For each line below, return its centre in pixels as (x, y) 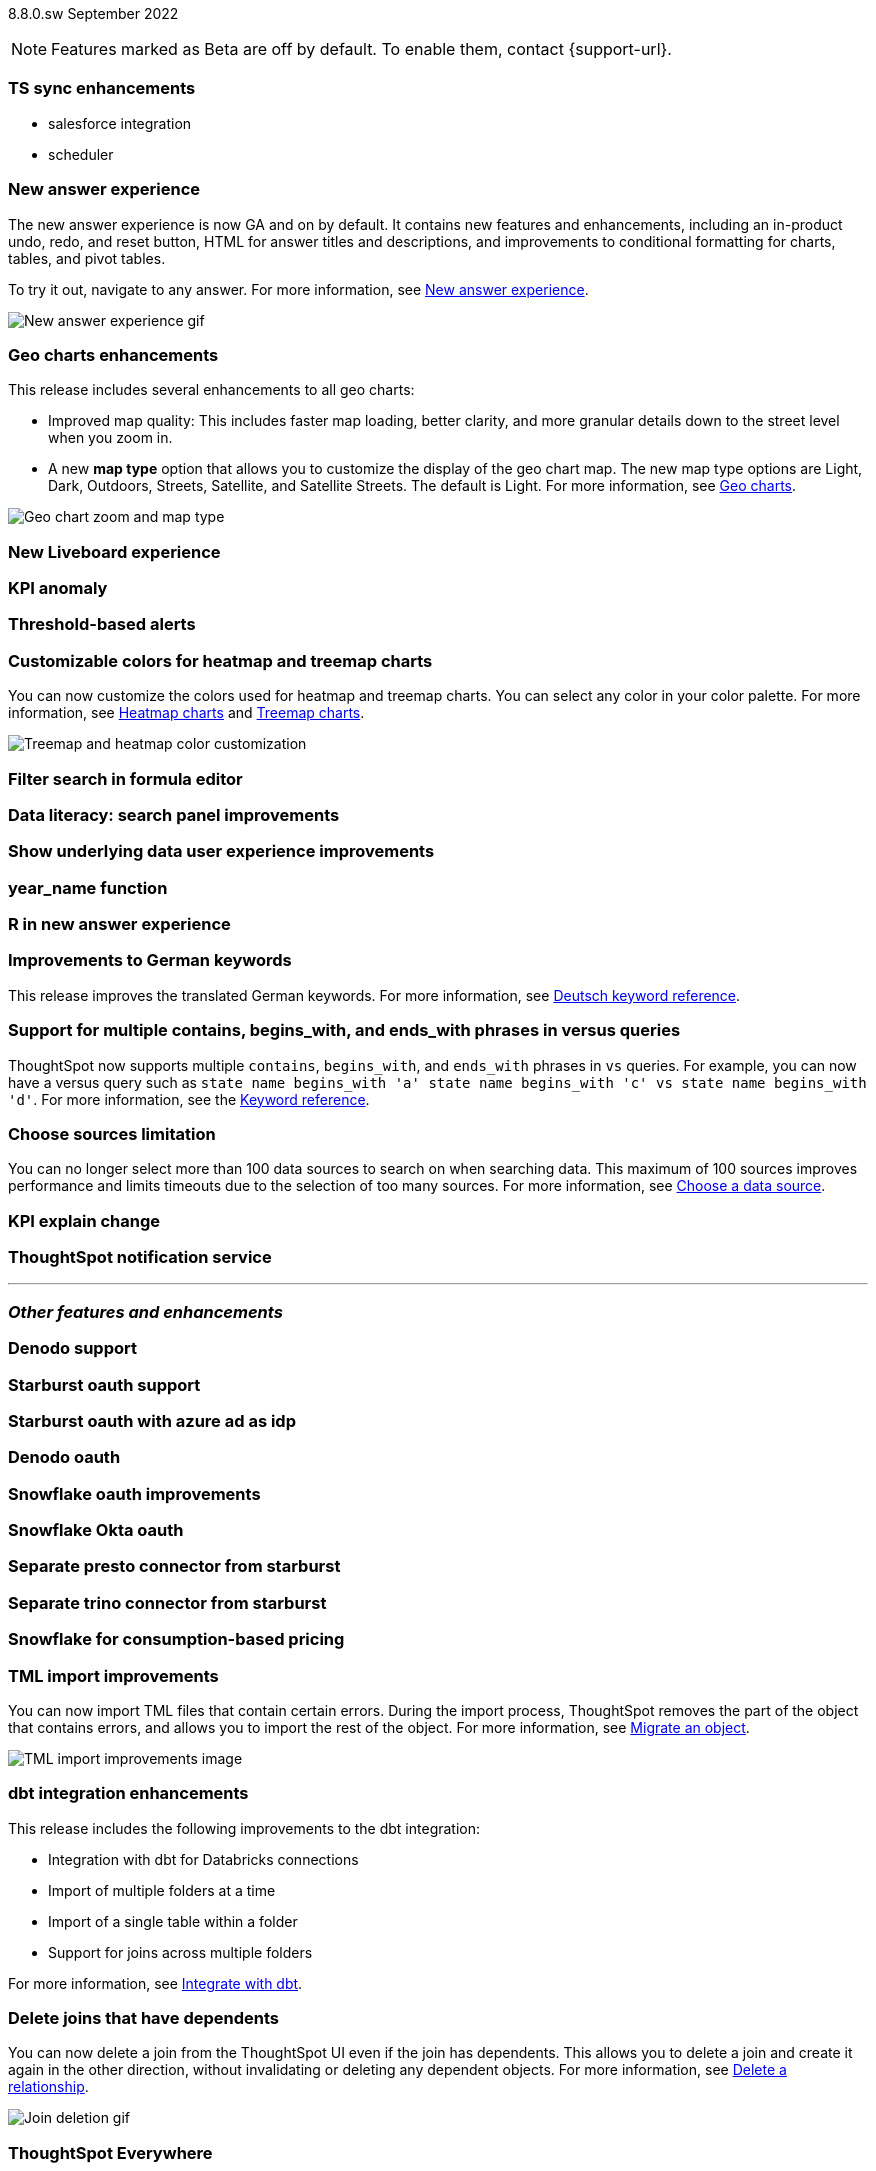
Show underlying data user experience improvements (221, 851)
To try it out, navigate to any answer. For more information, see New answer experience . (298, 289)
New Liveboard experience (114, 551)
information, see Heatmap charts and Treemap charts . (186, 713)
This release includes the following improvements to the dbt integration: (244, 1828)
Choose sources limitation (112, 1133)
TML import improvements (113, 1675)
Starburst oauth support (104, 1384)
